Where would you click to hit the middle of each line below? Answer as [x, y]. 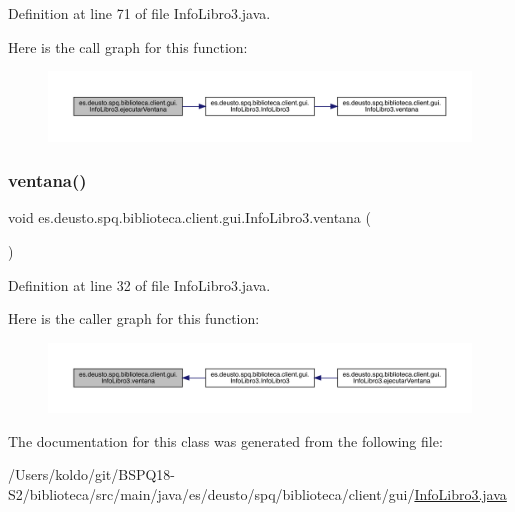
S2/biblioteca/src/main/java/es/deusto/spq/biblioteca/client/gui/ [211, 493]
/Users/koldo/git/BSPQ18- [92, 474]
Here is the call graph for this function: [128, 46]
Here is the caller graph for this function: [134, 318]
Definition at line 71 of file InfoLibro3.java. [139, 13]
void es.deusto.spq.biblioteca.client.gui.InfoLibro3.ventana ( [189, 217]
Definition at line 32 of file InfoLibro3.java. [139, 284]
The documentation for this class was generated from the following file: [225, 440]
